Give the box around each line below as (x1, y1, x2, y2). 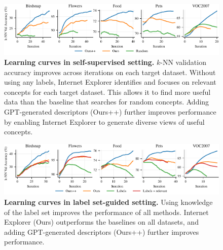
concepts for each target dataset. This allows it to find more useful (4, 86, 211, 97)
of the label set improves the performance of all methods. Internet (4, 206, 209, 217)
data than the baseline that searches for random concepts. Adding (4, 96, 209, 107)
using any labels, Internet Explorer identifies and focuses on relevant (4, 77, 216, 87)
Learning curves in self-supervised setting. (4, 57, 155, 67)
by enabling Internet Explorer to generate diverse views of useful (4, 116, 205, 127)
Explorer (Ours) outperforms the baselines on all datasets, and (4, 217, 199, 227)
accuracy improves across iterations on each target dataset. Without (4, 66, 216, 77)
